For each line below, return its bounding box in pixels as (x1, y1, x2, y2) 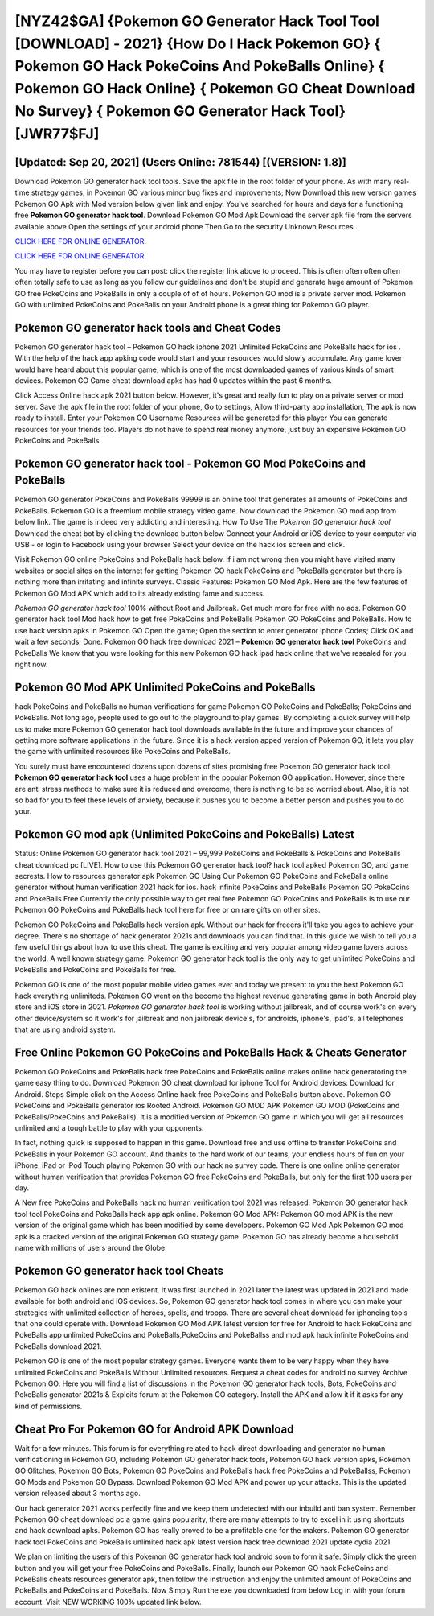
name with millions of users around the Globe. (14, 1243, 168, 1252)
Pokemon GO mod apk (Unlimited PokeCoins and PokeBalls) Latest (14, 827, 355, 841)
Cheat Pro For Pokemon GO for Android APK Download (14, 1422, 294, 1436)
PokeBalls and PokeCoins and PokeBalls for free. (14, 965, 177, 975)
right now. (14, 659, 48, 669)
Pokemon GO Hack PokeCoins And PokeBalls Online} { (14, 57, 385, 76)
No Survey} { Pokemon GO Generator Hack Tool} (14, 101, 346, 120)
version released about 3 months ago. (14, 1489, 141, 1499)
